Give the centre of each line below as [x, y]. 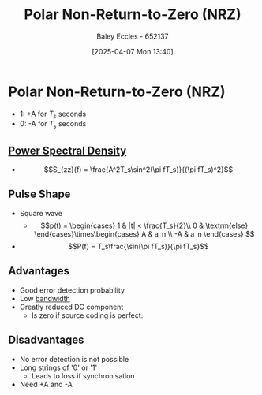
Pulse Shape [39, 194]
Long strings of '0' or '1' [58, 367]
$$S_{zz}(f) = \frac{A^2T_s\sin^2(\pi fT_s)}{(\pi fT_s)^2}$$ [138, 170]
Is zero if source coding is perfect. [87, 315]
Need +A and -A [46, 384]
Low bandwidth [45, 298]
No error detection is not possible [74, 359]
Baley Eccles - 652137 [133, 36]
